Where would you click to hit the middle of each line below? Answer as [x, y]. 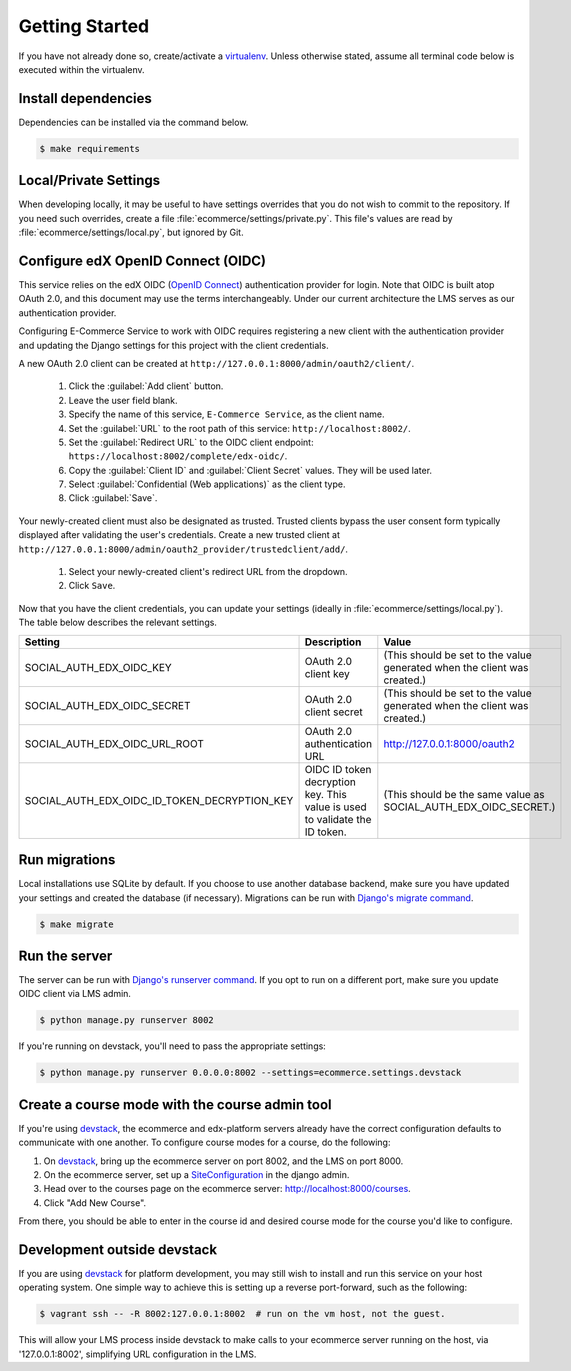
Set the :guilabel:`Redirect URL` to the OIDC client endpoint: [191, 442]
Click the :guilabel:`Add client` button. [146, 386]
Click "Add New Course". [95, 1202]
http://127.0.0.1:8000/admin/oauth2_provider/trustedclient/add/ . [183, 549]
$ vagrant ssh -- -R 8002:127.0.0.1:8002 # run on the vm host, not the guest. [242, 1314]
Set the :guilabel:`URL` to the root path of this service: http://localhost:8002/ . [240, 428]
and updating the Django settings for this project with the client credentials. [173, 345]
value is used [335, 807]
